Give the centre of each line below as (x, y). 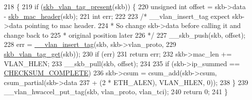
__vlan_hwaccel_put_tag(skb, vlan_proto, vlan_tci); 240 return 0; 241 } (116, 92)
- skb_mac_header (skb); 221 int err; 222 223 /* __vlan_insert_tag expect (117, 16)
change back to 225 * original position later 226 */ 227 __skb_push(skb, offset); (125, 35)
